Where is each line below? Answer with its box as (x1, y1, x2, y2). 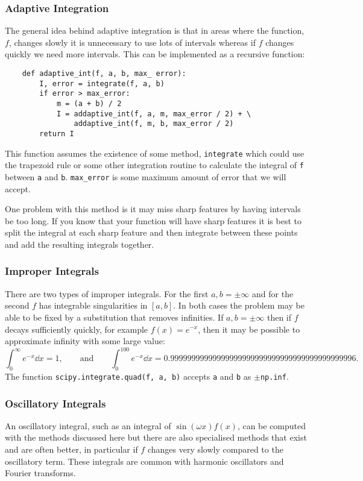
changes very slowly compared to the (147, 443, 283, 456)
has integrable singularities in (39, 299, 148, 312)
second (5, 299, 30, 312)
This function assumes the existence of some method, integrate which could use (5, 146, 305, 159)
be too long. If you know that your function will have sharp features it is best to (5, 214, 302, 227)
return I (39, 129, 74, 138)
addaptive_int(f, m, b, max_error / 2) (74, 119, 234, 128)
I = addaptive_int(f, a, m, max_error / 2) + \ (56, 109, 251, 118)
